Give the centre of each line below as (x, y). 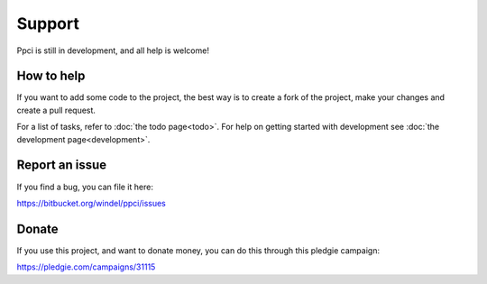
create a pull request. (56, 110)
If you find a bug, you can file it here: (85, 187)
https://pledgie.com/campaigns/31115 (86, 267)
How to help (51, 76)
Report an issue (62, 165)
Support (48, 23)
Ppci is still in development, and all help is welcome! (113, 50)
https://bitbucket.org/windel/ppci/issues (91, 203)
